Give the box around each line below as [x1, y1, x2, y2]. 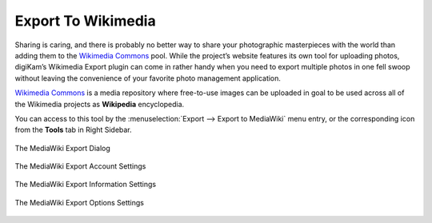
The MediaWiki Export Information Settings [14, 180, 156, 189]
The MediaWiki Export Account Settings [14, 161, 146, 171]
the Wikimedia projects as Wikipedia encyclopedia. [14, 99, 185, 109]
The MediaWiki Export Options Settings [14, 197, 144, 207]
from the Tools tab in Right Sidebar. [14, 125, 132, 135]
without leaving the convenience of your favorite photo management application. [14, 73, 282, 83]
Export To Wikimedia [14, 12, 156, 30]
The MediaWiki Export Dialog [14, 143, 111, 153]
